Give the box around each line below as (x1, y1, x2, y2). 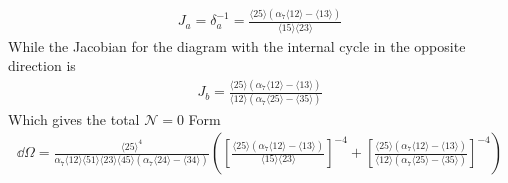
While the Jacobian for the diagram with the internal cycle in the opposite (8, 35, 466, 56)
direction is (8, 55, 76, 76)
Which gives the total (8, 108, 140, 129)
